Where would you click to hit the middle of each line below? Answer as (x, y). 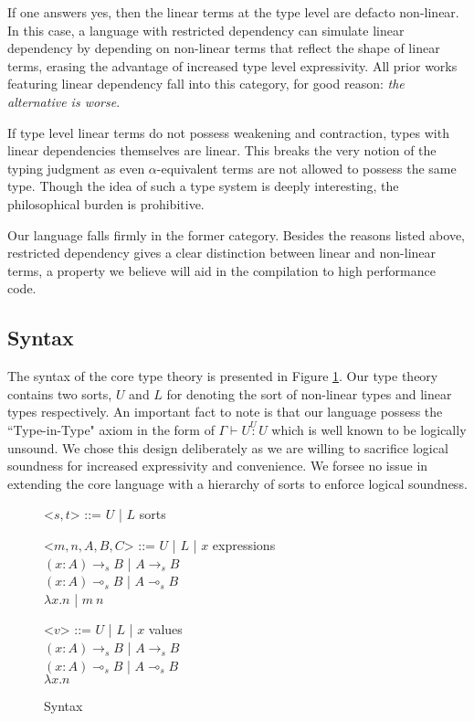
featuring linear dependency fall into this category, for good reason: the (206, 84)
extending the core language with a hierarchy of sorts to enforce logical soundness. (237, 483)
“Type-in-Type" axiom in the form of (111, 430)
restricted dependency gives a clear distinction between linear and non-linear (222, 253)
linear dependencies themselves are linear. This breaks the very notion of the (222, 150)
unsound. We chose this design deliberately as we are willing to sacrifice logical (228, 447)
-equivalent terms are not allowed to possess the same (306, 168)
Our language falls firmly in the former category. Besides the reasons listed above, (236, 234)
